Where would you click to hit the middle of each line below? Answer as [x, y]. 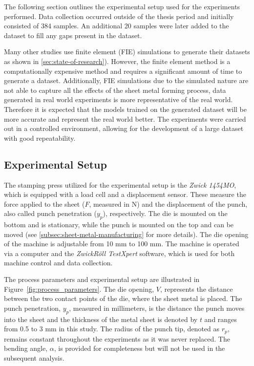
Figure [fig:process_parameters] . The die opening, [79, 289]
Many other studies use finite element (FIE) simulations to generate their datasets [127, 52]
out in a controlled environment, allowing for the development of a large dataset [124, 128]
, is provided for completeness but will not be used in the [139, 348]
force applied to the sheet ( [44, 204]
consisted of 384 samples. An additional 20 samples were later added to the [116, 26]
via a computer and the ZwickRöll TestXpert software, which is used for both [119, 253]
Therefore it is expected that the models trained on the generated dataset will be [125, 109]
